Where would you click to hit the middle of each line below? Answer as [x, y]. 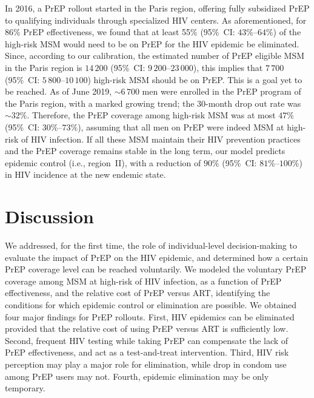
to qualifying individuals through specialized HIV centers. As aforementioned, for [156, 20]
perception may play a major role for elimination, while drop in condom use [146, 364]
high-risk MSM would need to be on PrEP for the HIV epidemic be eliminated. [152, 43]
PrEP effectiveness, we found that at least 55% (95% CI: [129, 32]
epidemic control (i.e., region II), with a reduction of [103, 162]
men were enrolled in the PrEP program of [222, 91]
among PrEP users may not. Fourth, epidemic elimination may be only [137, 376]
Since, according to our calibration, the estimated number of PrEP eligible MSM [155, 56]
